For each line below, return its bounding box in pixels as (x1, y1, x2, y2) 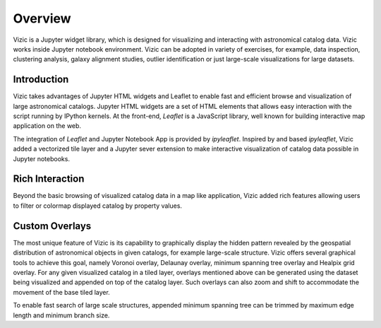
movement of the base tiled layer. (13, 288, 111, 296)
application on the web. (13, 122, 81, 130)
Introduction (13, 74, 69, 86)
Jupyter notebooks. (13, 154, 71, 163)
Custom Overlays (13, 220, 92, 232)
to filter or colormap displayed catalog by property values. (13, 201, 183, 210)
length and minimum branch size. (13, 311, 110, 320)
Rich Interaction (13, 173, 85, 185)
